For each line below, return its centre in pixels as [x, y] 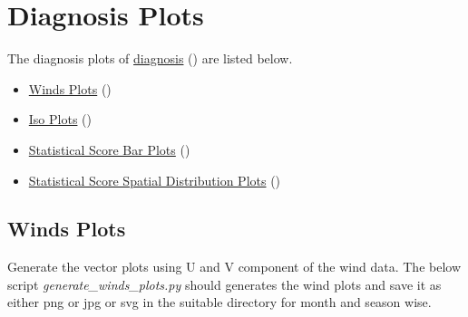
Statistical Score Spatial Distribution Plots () [155, 180]
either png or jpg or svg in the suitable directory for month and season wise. [219, 302]
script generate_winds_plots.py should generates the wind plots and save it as [224, 284]
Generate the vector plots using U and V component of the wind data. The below [234, 267]
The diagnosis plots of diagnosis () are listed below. [150, 58]
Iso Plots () [60, 119]
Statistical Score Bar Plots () [109, 149]
